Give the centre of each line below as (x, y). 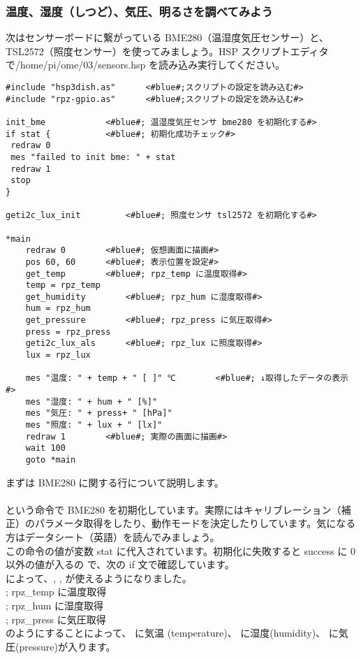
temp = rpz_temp (63, 285)
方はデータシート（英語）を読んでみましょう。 (113, 537)
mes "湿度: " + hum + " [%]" (91, 401)
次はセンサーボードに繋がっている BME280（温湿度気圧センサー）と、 (167, 37)
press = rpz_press (68, 332)
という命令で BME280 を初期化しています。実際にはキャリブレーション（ (174, 509)
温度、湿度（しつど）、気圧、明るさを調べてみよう (139, 11)
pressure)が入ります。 (67, 646)
